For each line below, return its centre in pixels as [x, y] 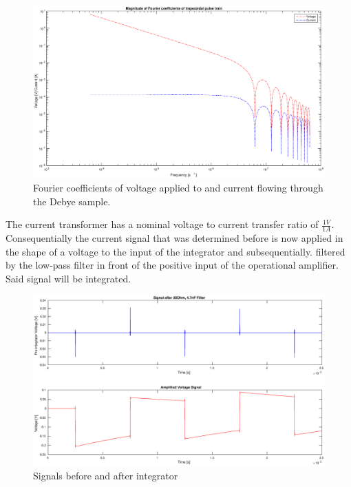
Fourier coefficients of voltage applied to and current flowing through [178, 188]
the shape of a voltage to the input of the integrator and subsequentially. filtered [175, 251]
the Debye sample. [72, 201]
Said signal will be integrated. [68, 278]
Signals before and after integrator [106, 475]
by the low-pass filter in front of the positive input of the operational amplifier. [172, 265]
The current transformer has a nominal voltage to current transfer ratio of [162, 224]
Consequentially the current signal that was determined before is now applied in [174, 238]
